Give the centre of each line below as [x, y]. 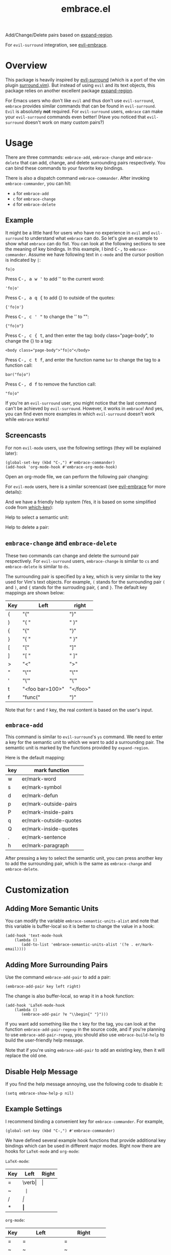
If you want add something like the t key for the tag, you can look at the [80, 1024]
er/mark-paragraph [45, 845]
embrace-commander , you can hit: [38, 184]
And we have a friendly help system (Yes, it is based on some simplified [81, 502]
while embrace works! [27, 419]
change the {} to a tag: [29, 341]
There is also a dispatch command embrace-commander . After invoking [77, 178]
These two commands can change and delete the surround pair [72, 556]
